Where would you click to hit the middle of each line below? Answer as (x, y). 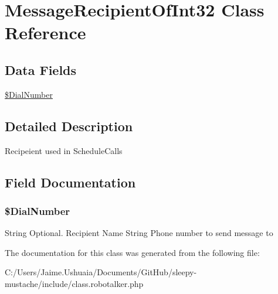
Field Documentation (70, 182)
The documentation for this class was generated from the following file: (132, 252)
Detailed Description (69, 126)
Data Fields (41, 69)
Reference (45, 33)
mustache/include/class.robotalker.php (74, 283)
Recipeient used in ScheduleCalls (64, 150)
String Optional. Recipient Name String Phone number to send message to (139, 233)
